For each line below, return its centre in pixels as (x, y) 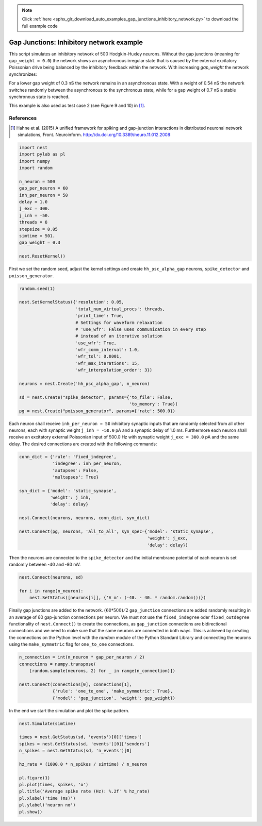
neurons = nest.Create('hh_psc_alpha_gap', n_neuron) (84, 384)
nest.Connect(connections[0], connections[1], (75, 684)
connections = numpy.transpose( (58, 664)
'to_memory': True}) (154, 404)
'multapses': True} (76, 477)
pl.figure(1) (35, 778)
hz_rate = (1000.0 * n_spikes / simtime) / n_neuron (83, 764)
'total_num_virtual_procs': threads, (120, 309)
